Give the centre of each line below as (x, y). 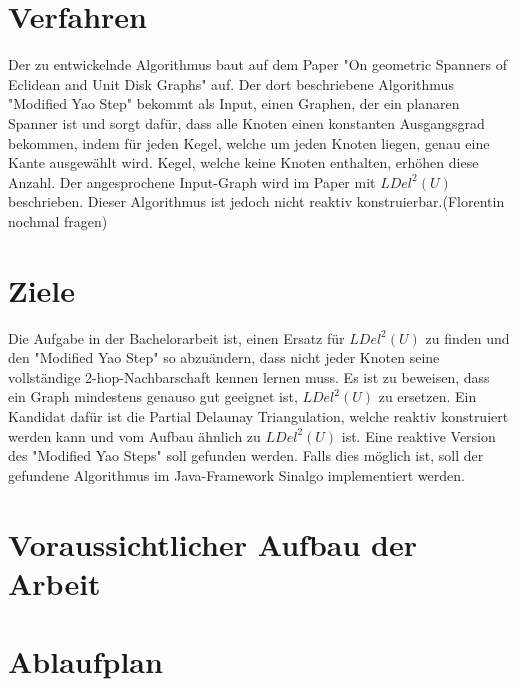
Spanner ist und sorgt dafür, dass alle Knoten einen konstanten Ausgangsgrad (246, 122)
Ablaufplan (85, 661)
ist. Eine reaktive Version (418, 435)
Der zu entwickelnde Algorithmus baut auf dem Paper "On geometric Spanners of (258, 64)
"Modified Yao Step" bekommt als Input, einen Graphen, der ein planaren (234, 103)
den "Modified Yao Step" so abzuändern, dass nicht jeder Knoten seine (224, 357)
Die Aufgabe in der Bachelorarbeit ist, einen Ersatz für (176, 337)
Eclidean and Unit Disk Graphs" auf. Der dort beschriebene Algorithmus (231, 83)
